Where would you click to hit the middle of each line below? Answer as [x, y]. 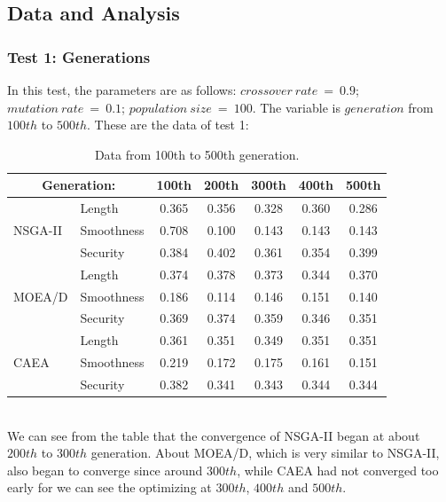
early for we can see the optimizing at [110, 487]
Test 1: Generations [79, 56]
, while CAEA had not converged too [338, 470]
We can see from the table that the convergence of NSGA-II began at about [214, 435]
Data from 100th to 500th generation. [197, 154]
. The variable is [296, 107]
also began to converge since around [105, 470]
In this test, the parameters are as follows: [122, 90]
